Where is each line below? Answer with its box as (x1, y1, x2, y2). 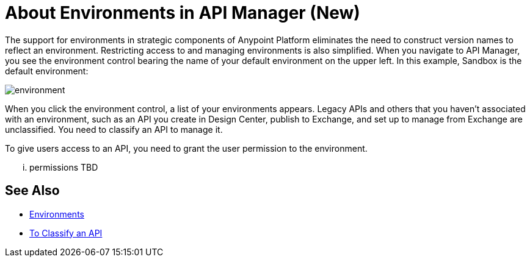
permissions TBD (29, 161, 98, 172)
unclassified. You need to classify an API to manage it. (5, 124, 223, 135)
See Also (5, 183, 60, 199)
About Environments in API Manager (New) (5, 2, 360, 23)
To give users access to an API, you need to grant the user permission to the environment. (5, 143, 368, 154)
